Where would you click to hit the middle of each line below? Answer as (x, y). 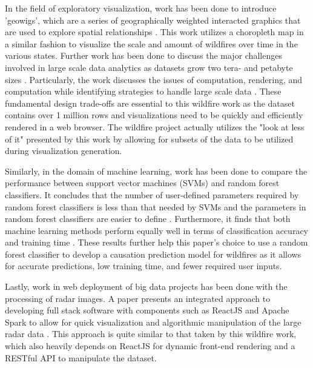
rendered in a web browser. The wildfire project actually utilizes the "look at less (155, 126)
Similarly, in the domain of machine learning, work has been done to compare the (156, 171)
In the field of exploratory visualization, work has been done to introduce (141, 8)
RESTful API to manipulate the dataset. (81, 357)
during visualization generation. (64, 151)
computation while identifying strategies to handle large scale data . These (143, 91)
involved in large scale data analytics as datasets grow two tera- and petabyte (149, 67)
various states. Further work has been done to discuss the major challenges (143, 55)
